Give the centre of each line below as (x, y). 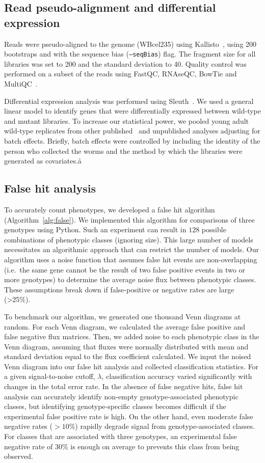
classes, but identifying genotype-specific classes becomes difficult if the (115, 406)
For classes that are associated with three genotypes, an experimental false (121, 436)
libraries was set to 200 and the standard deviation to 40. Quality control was (125, 63)
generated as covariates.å (43, 161)
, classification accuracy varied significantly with (177, 376)
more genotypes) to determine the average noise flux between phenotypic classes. (130, 279)
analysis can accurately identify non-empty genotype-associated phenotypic (121, 396)
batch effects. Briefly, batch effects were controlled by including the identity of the (132, 141)
